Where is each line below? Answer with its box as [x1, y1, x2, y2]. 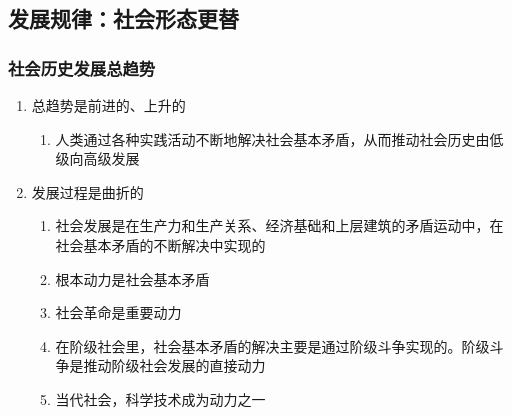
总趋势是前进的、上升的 [31, 95, 186, 115]
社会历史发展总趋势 [8, 55, 156, 80]
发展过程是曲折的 [31, 181, 144, 202]
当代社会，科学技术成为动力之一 [55, 388, 266, 409]
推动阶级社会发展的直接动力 [83, 355, 266, 376]
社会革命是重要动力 [55, 302, 182, 323]
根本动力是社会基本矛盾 [55, 268, 210, 289]
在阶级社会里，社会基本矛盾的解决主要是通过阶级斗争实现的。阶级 [55, 335, 490, 356]
